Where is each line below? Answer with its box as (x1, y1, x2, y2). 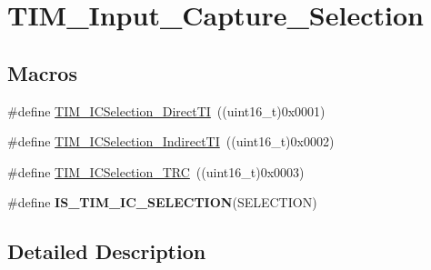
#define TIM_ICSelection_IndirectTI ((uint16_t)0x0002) (7, 132, 335, 151)
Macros (7, 58, 77, 86)
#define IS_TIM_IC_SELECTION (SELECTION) (7, 193, 317, 212)
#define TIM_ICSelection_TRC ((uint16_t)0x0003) (7, 162, 305, 181)
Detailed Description (7, 237, 206, 265)
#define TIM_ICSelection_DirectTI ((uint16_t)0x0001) (7, 101, 326, 120)
